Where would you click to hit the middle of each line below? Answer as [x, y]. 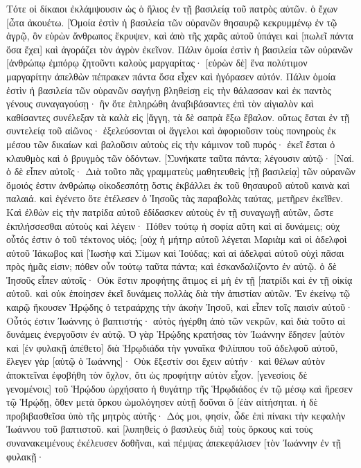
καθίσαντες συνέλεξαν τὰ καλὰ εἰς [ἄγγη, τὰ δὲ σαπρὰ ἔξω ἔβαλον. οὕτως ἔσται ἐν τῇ [178, 117]
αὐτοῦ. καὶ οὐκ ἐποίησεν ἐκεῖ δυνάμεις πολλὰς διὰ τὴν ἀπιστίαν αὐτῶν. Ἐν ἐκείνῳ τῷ [178, 293]
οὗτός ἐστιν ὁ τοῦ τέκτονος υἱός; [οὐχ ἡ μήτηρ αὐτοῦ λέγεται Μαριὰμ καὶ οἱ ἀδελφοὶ [177, 239]
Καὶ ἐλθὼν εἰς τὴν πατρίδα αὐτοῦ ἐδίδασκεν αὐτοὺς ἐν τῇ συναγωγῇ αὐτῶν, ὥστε [170, 211]
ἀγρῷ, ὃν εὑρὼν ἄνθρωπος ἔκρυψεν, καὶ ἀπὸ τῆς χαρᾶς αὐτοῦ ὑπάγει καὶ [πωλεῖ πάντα [180, 36]
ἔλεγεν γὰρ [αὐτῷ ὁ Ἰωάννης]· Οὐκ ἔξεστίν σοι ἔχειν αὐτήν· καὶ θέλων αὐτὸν [166, 361]
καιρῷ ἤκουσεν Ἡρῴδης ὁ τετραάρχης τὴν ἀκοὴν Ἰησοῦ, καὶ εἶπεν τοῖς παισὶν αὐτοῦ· [180, 307]
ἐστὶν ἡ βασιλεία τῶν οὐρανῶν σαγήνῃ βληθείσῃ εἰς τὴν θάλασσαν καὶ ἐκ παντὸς [169, 90]
